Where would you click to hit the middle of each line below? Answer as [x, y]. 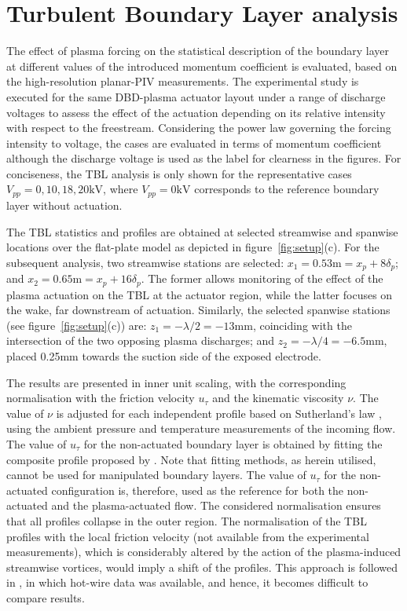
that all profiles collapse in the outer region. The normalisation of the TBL [187, 520]
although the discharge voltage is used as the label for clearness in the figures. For [204, 158]
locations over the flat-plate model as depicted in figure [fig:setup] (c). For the [193, 247]
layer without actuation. [64, 205]
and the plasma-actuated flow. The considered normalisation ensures [216, 505]
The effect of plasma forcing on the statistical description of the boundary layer [198, 51]
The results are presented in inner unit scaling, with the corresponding [176, 382]
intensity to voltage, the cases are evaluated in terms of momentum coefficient [194, 143]
